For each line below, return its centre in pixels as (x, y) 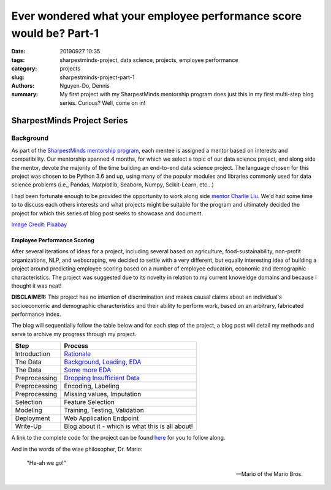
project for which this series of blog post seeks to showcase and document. (107, 213)
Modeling (29, 410)
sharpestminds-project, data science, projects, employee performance (149, 60)
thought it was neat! (36, 286)
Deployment (32, 418)
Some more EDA (88, 370)
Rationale (78, 354)
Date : (18, 52)
